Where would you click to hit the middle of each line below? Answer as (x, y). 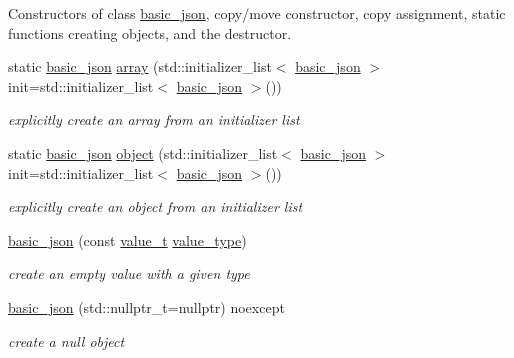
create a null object (66, 340)
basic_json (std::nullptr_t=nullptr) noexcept (146, 306)
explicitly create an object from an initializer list (155, 206)
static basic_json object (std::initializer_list (143, 152)
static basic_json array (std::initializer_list (140, 66)
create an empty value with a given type (129, 273)
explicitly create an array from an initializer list (154, 119)
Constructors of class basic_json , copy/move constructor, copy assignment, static (257, 13)
